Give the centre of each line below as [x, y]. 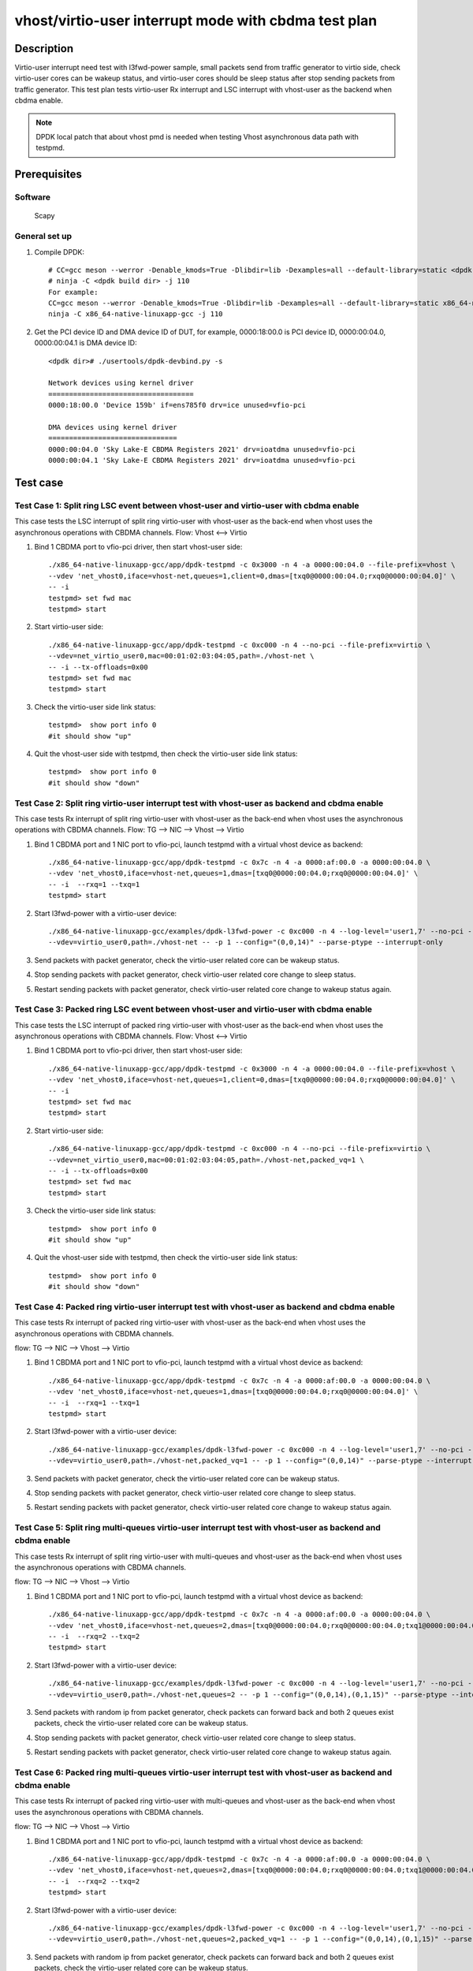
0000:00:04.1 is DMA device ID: [86, 343]
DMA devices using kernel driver [113, 427]
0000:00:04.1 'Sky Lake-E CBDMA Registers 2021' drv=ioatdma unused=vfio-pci [202, 460]
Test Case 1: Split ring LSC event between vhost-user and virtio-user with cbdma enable [187, 505]
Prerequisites [48, 175]
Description [44, 48]
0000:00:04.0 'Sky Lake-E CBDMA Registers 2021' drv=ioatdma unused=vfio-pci [202, 449]
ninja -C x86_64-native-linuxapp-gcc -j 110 [136, 314]
